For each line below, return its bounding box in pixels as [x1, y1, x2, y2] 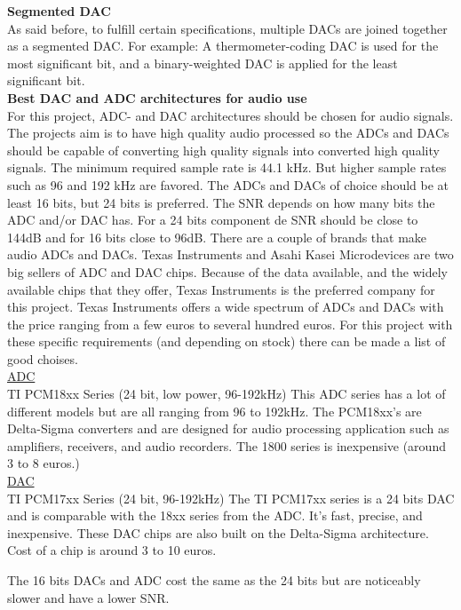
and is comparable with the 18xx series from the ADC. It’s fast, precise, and [7, 506, 423, 525]
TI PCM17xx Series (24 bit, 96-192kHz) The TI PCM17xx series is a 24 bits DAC [7, 488, 455, 507]
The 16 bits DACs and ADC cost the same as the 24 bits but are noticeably [7, 571, 421, 589]
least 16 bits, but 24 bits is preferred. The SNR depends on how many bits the [7, 193, 435, 211]
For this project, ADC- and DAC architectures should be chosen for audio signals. [7, 106, 454, 124]
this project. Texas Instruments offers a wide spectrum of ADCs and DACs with [7, 297, 444, 316]
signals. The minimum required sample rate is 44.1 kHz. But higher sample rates [7, 158, 447, 177]
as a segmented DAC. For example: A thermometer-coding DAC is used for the [7, 36, 439, 55]
